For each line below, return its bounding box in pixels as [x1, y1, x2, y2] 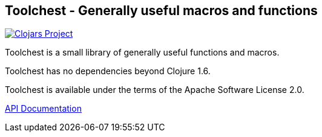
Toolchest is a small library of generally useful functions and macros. [5, 47, 280, 58]
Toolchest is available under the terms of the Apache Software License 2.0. [5, 84, 304, 95]
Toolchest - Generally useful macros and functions [5, 3, 318, 18]
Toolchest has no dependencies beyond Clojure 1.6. [5, 66, 211, 77]
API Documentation [5, 103, 82, 114]
